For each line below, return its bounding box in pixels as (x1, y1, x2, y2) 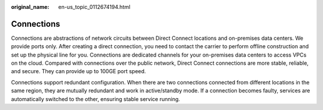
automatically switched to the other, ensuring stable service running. (11, 95, 181, 102)
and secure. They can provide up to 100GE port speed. (11, 68, 147, 75)
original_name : (11, 4, 50, 10)
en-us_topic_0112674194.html (58, 4, 131, 10)
